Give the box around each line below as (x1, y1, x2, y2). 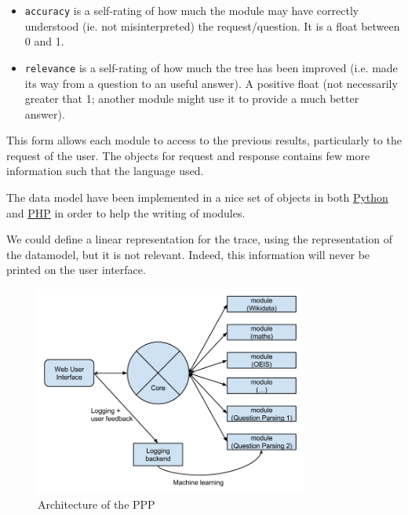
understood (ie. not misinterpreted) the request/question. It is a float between (24, 17, 400, 34)
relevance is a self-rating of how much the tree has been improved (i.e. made (24, 59, 398, 75)
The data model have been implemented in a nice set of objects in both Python (6, 189, 388, 206)
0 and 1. (24, 33, 64, 49)
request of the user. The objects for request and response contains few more (6, 147, 370, 163)
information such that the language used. (6, 163, 204, 179)
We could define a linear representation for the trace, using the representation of (6, 231, 393, 247)
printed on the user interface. (6, 261, 146, 278)
